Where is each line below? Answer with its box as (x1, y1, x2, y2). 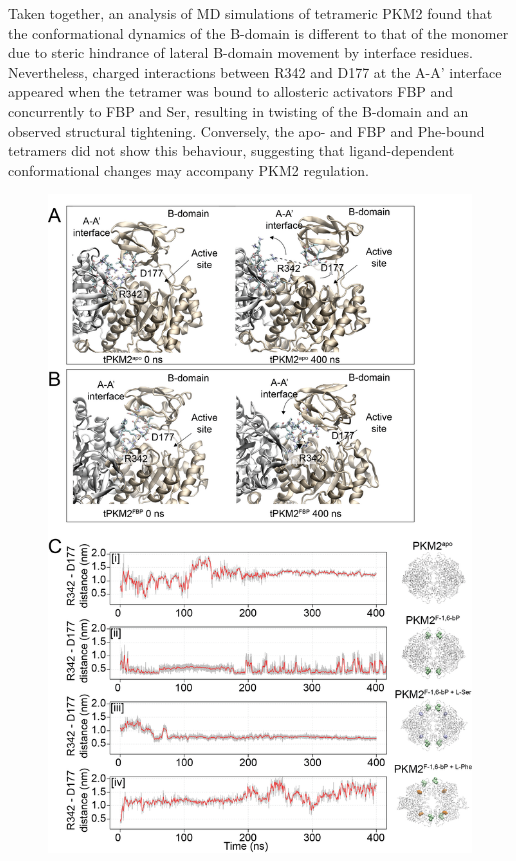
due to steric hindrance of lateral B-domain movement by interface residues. (8, 42, 473, 63)
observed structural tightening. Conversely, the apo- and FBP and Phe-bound (8, 120, 485, 141)
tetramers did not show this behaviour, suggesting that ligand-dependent (8, 140, 455, 161)
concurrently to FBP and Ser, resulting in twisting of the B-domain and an (8, 100, 469, 121)
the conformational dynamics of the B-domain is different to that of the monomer (8, 22, 509, 43)
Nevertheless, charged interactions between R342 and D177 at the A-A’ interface (8, 61, 502, 82)
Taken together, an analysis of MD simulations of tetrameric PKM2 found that (8, 3, 493, 23)
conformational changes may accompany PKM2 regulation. (8, 159, 369, 180)
